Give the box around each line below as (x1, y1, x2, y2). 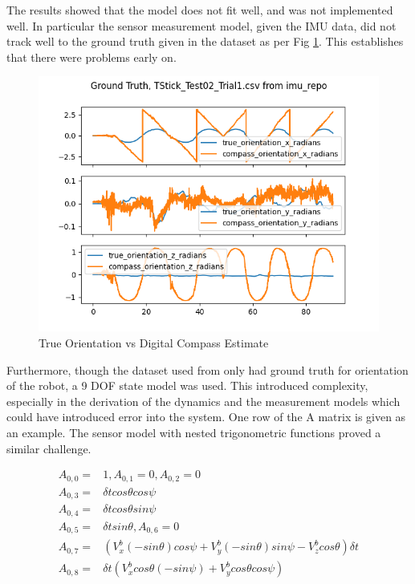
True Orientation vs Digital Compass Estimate (39, 334, 269, 351)
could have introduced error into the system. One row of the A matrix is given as (6, 408, 406, 425)
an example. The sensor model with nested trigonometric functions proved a (6, 424, 381, 440)
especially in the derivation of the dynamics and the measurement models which (6, 392, 401, 409)
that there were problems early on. (6, 48, 177, 65)
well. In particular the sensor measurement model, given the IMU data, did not (6, 17, 397, 34)
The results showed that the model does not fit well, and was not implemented (6, 2, 393, 18)
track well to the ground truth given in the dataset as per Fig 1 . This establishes (6, 33, 404, 50)
